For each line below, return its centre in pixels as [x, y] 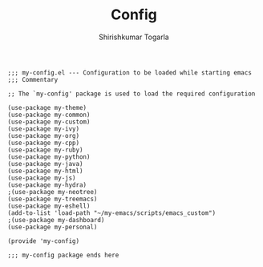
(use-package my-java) [45, 164]
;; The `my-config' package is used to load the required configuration [131, 94]
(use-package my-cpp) [44, 143]
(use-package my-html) [45, 171]
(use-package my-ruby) [45, 150]
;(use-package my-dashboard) [56, 220]
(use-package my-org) [44, 136]
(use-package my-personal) [53, 227]
